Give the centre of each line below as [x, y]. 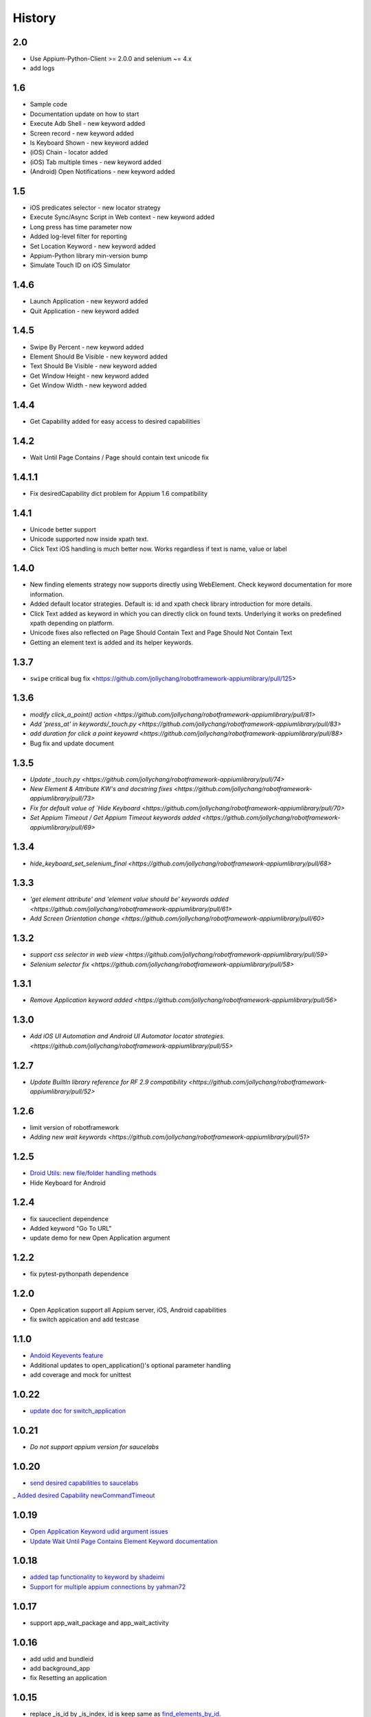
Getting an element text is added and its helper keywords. [112, 642]
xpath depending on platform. [72, 623]
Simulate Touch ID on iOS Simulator [80, 265]
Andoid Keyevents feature [66, 1356]
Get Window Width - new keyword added [88, 385]
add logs [42, 68]
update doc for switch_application [78, 1411]
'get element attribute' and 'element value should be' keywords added [130, 899]
